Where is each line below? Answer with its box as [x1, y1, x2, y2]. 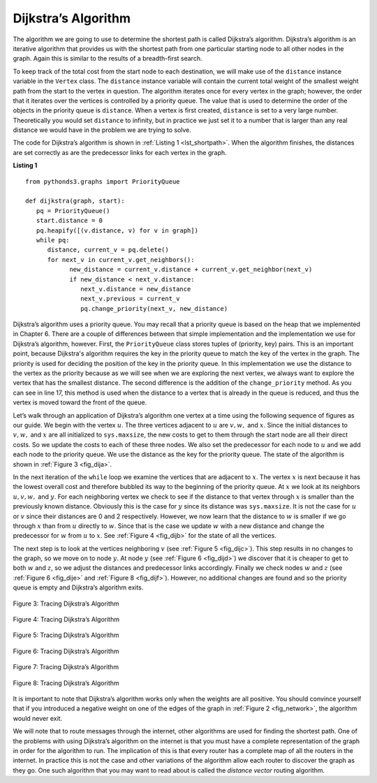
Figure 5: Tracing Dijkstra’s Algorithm [13, 631, 119, 639]
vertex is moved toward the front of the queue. [13, 398, 147, 407]
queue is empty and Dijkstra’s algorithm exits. [13, 583, 144, 592]
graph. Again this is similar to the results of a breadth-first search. [13, 54, 202, 63]
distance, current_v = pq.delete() [47, 246, 169, 254]
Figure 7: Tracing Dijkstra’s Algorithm [13, 663, 119, 671]
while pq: [36, 236, 70, 244]
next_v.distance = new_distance [80, 285, 191, 293]
